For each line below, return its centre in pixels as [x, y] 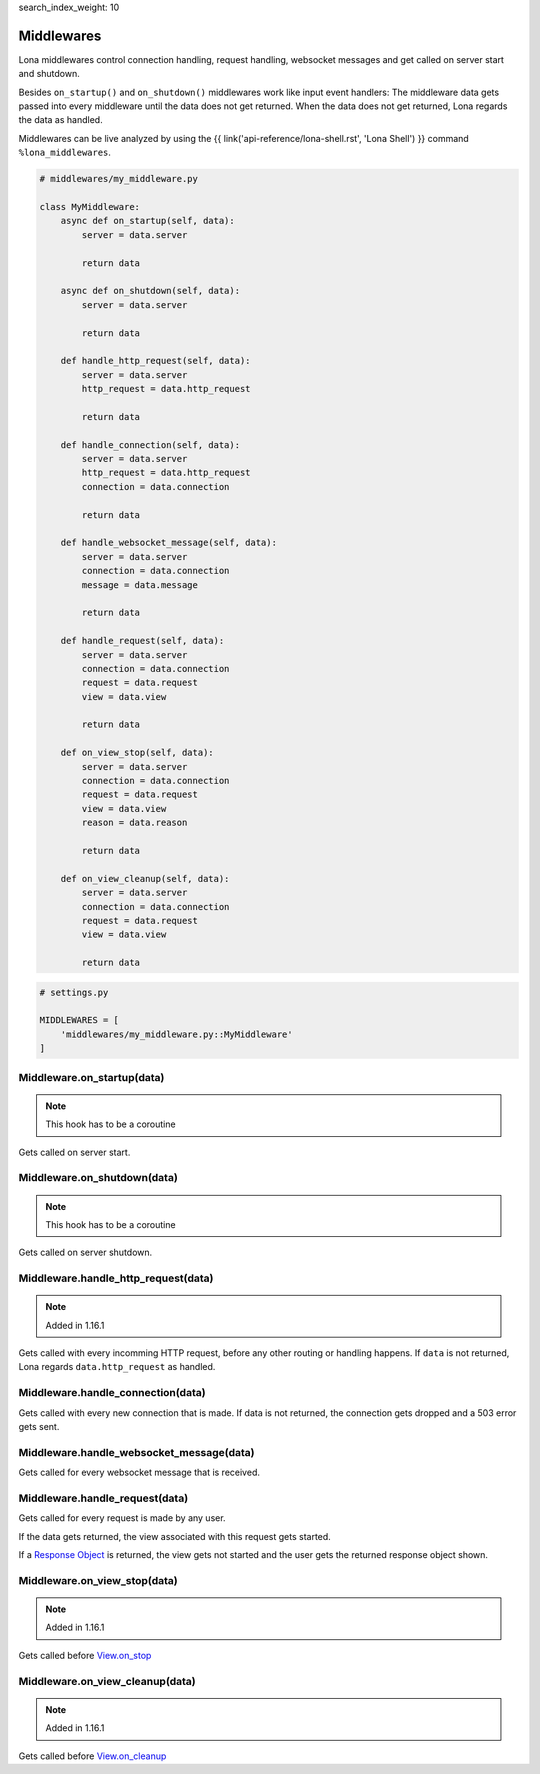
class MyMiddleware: [89, 207]
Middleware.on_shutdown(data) [98, 1178]
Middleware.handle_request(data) [103, 1498]
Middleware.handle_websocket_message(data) [136, 1452]
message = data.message [140, 584]
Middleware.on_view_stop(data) [98, 1580]
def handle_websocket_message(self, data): [168, 543]
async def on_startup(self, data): [147, 221]
